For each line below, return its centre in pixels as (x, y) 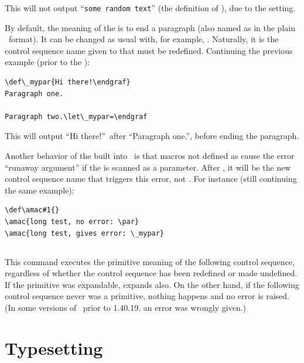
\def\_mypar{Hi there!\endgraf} (68, 82)
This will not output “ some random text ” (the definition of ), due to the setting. (150, 8)
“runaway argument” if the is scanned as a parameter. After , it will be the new (148, 167)
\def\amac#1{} (32, 210)
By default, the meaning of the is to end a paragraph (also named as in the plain (150, 27)
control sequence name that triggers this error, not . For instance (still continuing (151, 179)
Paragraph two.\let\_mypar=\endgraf (76, 116)
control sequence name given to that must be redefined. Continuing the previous (149, 50)
